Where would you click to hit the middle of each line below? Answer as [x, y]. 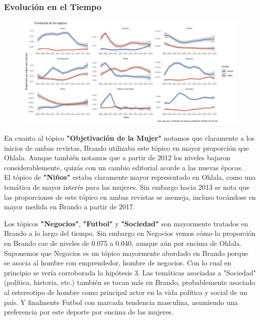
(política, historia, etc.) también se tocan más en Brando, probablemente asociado [130, 282]
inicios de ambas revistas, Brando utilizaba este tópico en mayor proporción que [126, 147]
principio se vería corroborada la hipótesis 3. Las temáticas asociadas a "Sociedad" [130, 272]
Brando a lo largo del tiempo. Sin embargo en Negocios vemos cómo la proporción [130, 233]
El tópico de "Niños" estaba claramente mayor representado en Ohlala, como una [130, 177]
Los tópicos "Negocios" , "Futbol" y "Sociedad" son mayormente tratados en [126, 223]
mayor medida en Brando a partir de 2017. [69, 207]
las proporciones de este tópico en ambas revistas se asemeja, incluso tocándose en [130, 197]
